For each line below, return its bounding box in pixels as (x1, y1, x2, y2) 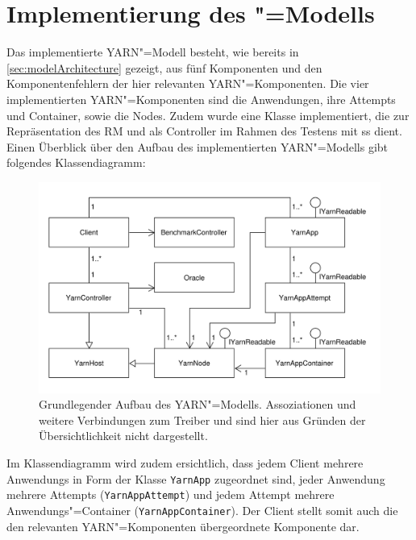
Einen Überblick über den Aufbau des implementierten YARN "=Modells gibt (6, 138, 389, 155)
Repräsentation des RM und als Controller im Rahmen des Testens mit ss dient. (6, 123, 402, 139)
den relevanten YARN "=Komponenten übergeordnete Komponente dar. (6, 517, 360, 534)
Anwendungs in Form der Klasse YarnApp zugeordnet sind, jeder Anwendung (6, 470, 385, 487)
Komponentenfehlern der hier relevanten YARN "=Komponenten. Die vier (6, 75, 369, 92)
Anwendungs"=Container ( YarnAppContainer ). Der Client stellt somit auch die (6, 501, 398, 518)
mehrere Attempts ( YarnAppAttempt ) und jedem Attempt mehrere (6, 486, 335, 503)
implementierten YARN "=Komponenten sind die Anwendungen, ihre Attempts (6, 90, 396, 107)
